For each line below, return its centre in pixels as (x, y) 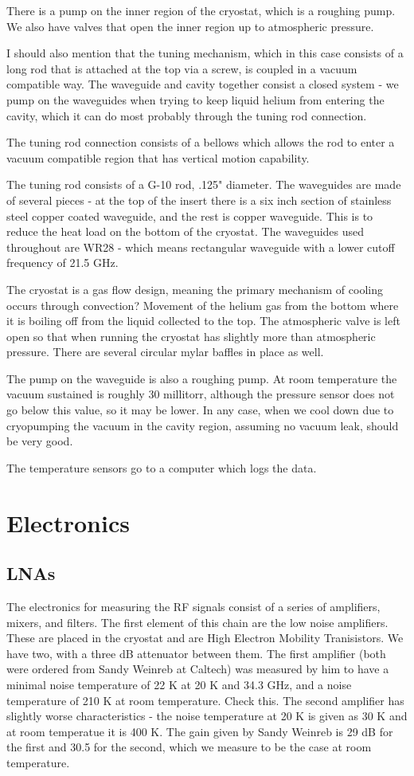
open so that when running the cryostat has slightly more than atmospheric (191, 336)
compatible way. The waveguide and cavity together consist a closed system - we (203, 84)
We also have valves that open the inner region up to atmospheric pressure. (190, 26)
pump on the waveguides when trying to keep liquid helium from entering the (195, 99)
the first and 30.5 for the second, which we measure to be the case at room (189, 747)
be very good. (40, 441)
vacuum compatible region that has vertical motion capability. (158, 157)
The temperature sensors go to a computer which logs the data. (162, 467)
